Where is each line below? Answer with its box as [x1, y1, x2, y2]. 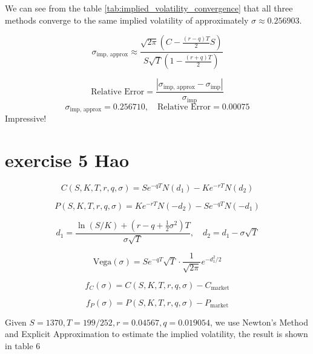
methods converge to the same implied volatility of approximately [5, 13, 249, 26]
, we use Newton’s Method [210, 315, 308, 328]
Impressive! [5, 112, 47, 124]
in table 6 [5, 339, 41, 352]
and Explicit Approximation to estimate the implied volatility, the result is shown [5, 327, 308, 340]
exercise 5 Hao [5, 147, 129, 172]
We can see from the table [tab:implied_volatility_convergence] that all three [5, 2, 293, 14]
